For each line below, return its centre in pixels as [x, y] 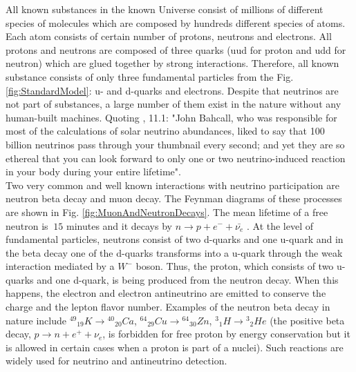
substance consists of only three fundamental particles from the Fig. [150, 76]
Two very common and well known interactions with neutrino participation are [172, 185]
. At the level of [280, 225]
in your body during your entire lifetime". [93, 172]
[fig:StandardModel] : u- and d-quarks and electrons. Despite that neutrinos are [172, 90]
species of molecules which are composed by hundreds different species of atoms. [176, 22]
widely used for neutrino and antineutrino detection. [116, 361]
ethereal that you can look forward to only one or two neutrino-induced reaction [176, 158]
